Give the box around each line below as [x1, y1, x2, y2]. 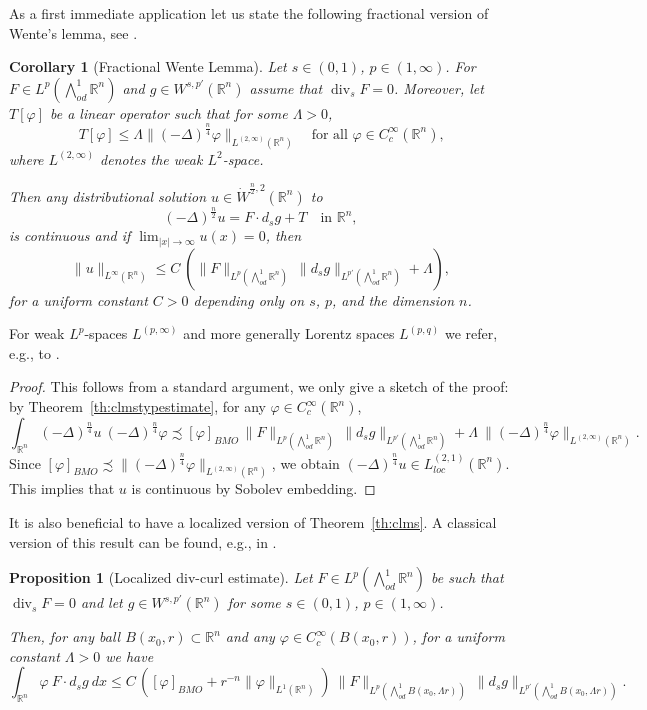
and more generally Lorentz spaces [183, 323, 395, 344]
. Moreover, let [394, 77, 484, 98]
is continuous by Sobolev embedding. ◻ [131, 478, 376, 499]
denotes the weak [100, 148, 203, 169]
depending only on [193, 289, 305, 310]
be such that [431, 567, 504, 588]
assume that [249, 77, 323, 98]
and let [80, 592, 123, 613]
